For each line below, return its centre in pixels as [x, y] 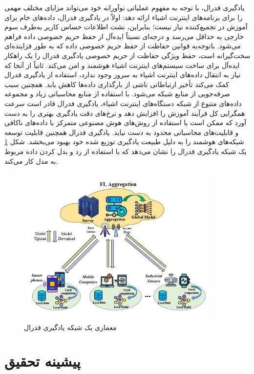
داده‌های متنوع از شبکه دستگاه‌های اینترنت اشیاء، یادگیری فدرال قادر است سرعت [123, 103]
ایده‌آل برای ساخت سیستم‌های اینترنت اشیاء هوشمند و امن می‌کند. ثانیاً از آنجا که [122, 65]
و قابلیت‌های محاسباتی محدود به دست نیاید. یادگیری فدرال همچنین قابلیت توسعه [122, 132]
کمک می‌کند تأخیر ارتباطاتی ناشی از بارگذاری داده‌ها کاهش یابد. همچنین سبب [117, 84]
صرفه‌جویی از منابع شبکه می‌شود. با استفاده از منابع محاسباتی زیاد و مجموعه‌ [117, 94]
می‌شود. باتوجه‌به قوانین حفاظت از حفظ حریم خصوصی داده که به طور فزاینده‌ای [123, 46]
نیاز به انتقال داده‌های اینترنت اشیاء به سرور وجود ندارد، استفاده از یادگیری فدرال [123, 75]
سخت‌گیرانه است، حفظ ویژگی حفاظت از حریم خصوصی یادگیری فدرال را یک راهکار [127, 55]
